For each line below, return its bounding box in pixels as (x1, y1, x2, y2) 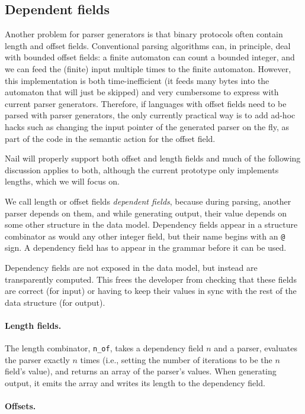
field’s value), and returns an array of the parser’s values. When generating (5, 365, 277, 377)
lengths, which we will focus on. (5, 175, 120, 187)
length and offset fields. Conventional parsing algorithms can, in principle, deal (5, 39, 291, 51)
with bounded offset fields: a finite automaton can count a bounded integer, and (5, 51, 295, 63)
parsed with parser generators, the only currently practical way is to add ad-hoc (5, 109, 296, 121)
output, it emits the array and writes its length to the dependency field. (5, 376, 265, 389)
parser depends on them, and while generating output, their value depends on (5, 206, 287, 219)
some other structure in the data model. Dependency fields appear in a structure (5, 218, 298, 231)
